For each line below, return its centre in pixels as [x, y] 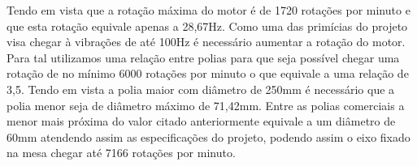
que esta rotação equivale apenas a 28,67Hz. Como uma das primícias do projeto [207, 26]
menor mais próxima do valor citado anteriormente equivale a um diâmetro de [201, 121]
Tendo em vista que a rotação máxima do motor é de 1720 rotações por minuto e [208, 10]
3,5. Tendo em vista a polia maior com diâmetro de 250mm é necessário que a [201, 89]
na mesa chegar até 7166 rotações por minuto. [121, 153]
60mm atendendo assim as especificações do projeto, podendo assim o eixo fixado [208, 136]
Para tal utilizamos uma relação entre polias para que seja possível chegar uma [203, 57]
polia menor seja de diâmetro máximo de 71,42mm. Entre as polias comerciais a [206, 105]
